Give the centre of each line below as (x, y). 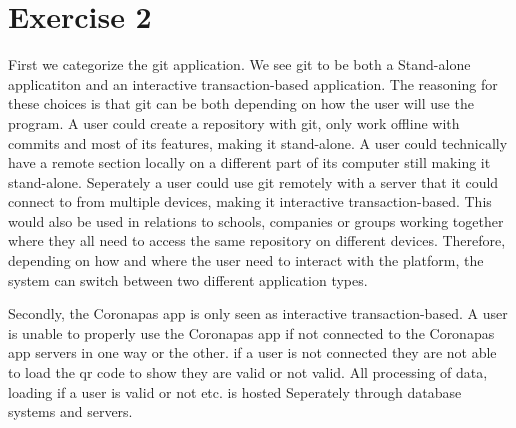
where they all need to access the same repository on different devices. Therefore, (257, 240)
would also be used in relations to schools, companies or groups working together (256, 220)
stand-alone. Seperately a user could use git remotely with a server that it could (253, 181)
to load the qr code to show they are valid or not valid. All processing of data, (248, 372)
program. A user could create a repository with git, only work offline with (234, 122)
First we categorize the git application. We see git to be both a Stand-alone (239, 64)
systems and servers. (70, 411)
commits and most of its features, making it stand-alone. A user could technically (258, 142)
